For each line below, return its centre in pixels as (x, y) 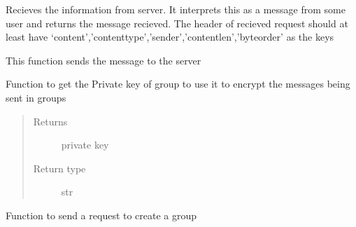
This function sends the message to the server (104, 60)
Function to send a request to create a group (101, 215)
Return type (59, 168)
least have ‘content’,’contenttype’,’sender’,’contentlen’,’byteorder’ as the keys (170, 37)
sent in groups (36, 97)
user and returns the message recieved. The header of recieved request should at (177, 23)
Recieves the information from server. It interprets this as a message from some (176, 9)
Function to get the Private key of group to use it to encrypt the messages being (178, 84)
